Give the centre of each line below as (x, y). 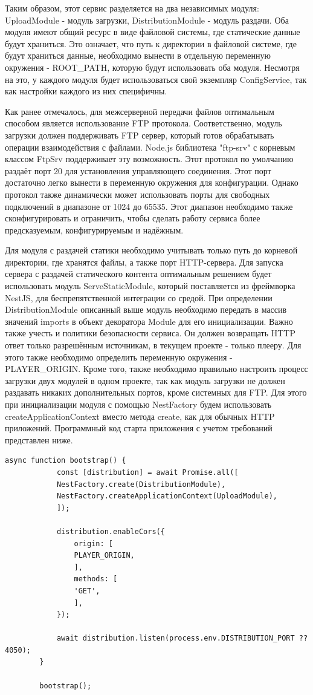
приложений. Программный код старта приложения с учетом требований (139, 428)
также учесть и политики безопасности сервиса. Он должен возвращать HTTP (150, 333)
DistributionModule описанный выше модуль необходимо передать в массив (146, 309)
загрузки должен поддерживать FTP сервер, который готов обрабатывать (140, 135)
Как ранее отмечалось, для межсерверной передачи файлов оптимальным (140, 111)
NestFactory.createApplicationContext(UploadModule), (167, 496)
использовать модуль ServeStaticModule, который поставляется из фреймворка (150, 286)
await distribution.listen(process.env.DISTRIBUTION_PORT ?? (182, 638)
